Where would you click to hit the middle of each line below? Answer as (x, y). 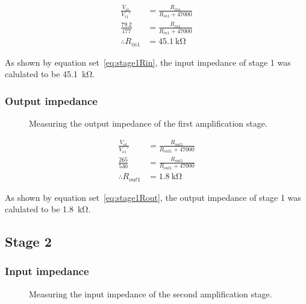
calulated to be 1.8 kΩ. (48, 209)
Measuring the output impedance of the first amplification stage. (148, 123)
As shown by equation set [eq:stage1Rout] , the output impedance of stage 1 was (153, 197)
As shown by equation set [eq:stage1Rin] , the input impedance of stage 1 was (148, 62)
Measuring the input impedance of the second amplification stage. (151, 293)
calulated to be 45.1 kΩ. (50, 74)
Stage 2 (28, 242)
